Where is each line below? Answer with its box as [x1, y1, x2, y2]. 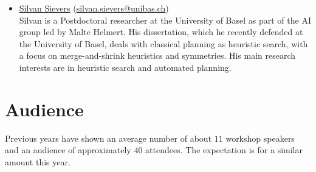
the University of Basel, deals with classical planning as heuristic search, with [19, 37, 308, 50]
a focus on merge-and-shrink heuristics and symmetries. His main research [19, 49, 296, 62]
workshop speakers [225, 131, 295, 144]
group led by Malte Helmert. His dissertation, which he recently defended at [19, 25, 303, 38]
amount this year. [5, 155, 70, 168]
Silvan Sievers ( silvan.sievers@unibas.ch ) [19, 2, 169, 14]
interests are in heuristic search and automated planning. [19, 61, 232, 73]
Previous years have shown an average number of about [5, 131, 212, 144]
